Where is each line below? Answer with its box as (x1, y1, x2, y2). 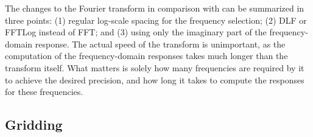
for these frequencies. (5, 85, 83, 98)
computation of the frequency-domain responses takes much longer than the (5, 49, 288, 62)
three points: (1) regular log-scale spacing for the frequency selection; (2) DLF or (5, 13, 307, 26)
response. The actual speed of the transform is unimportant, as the (35, 37, 286, 50)
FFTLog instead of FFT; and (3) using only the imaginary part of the (5, 26, 267, 38)
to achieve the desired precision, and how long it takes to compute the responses (5, 73, 304, 86)
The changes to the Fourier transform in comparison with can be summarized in (5, 2, 304, 14)
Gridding (5, 115, 63, 134)
